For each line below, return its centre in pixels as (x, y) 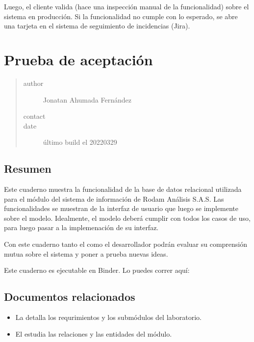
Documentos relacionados (70, 297)
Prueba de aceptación (78, 59)
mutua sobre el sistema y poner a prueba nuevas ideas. (86, 253)
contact (34, 116)
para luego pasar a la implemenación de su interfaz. (81, 227)
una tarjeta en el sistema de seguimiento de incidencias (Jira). (97, 26)
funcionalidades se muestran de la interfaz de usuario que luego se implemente (121, 208)
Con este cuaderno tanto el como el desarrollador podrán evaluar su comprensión (126, 244)
